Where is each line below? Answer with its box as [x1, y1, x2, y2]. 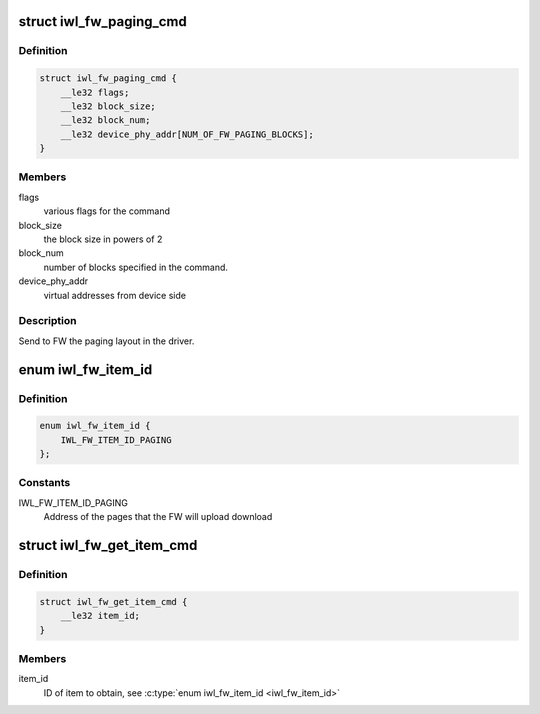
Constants [18, 476, 71, 490]
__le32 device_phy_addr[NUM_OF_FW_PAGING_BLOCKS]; [60, 128, 314, 140]
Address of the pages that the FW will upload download [43, 511, 273, 523]
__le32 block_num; [60, 115, 151, 126]
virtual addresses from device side [43, 289, 187, 301]
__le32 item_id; [60, 610, 140, 622]
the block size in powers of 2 [43, 233, 163, 245]
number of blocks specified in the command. [43, 261, 229, 273]
